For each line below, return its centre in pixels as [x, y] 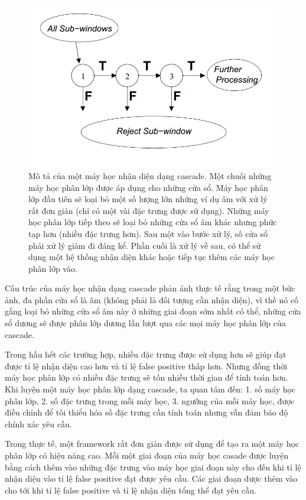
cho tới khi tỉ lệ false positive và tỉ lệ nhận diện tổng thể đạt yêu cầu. [131, 490]
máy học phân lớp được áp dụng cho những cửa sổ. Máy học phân [148, 187]
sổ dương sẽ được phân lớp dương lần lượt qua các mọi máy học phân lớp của [145, 323]
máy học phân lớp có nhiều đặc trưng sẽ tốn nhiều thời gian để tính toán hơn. [147, 377]
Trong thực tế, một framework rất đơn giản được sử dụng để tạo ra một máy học [152, 444]
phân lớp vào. [53, 268]
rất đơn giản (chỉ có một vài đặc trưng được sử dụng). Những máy [149, 210]
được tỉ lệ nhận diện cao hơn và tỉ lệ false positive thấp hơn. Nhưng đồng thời [146, 366]
